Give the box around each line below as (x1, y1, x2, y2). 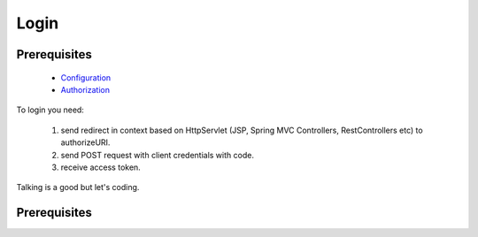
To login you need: (16, 104, 84, 115)
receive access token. (60, 162, 141, 172)
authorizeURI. (60, 137, 111, 148)
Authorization (60, 84, 111, 95)
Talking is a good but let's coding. (16, 182, 140, 193)
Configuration (60, 72, 112, 83)
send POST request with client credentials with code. (60, 149, 254, 160)
